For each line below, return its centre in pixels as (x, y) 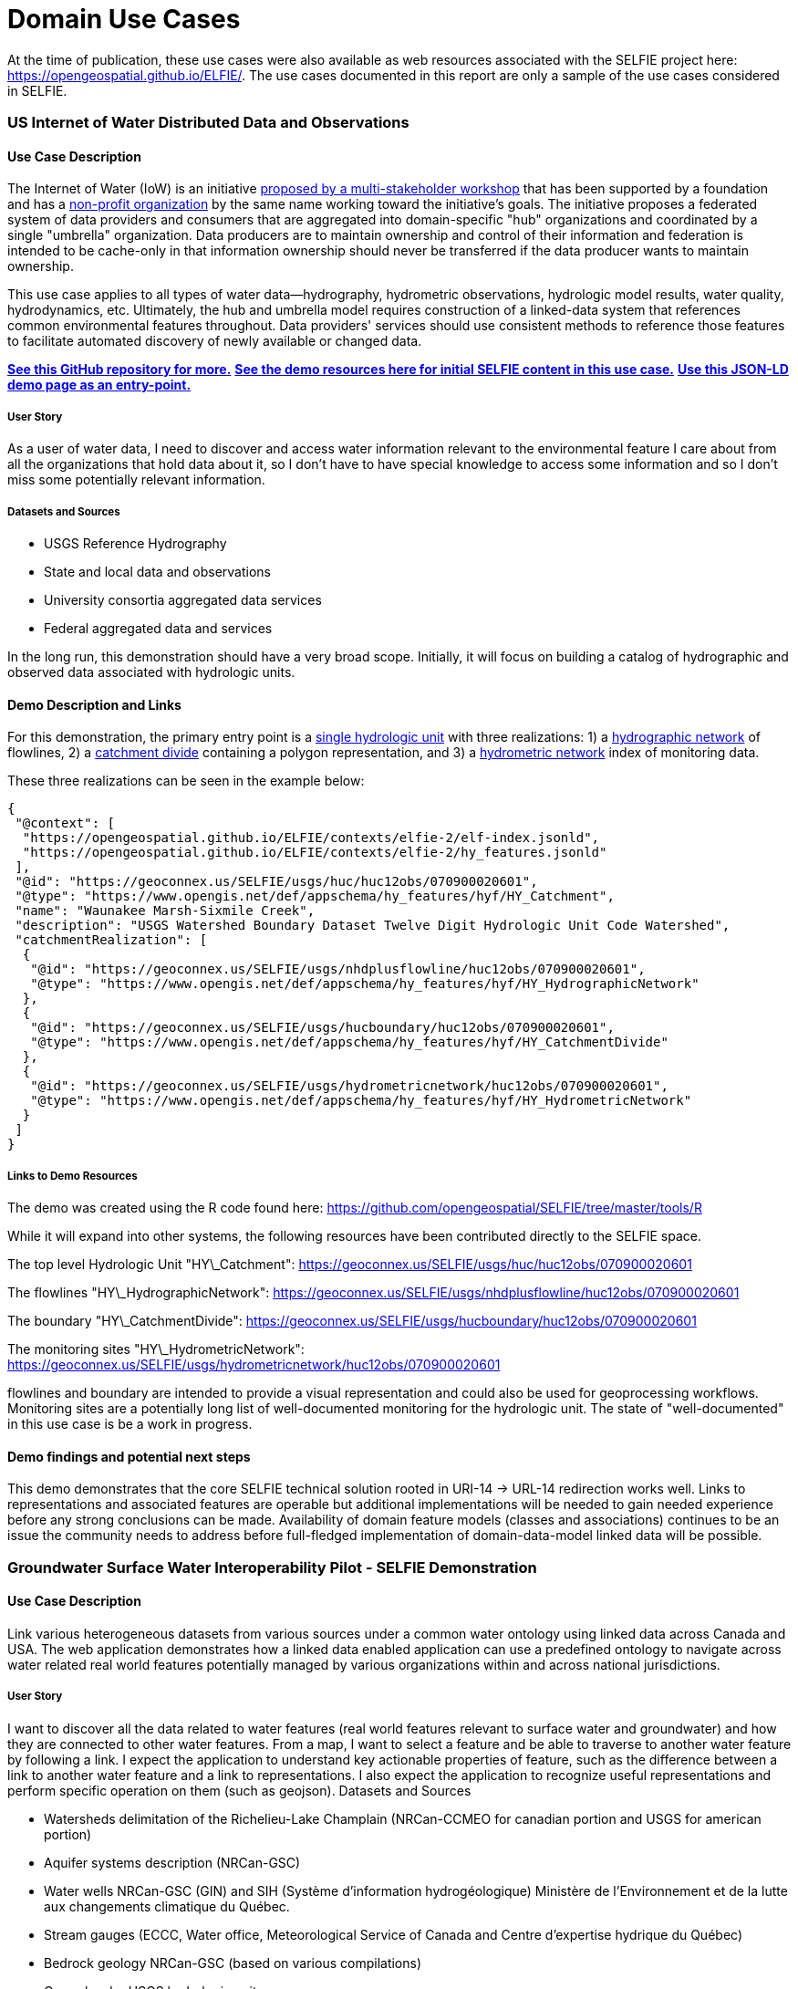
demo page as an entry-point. (99, 385)
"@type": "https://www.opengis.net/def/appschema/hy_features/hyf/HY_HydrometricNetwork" (361, 1101)
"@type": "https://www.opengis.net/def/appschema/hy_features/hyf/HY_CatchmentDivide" (349, 1042)
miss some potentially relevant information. (136, 480)
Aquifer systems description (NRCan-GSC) (172, 1862)
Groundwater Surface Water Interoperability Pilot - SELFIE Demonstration (272, 1567)
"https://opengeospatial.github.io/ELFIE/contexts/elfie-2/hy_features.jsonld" (315, 853)
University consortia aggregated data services (183, 599)
